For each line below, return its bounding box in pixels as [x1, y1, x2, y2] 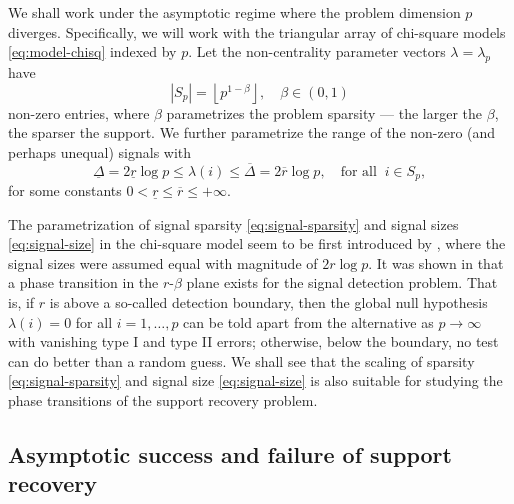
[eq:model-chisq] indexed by [8, 41, 177, 62]
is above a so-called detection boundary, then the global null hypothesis [49, 292, 488, 312]
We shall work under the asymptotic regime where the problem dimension [8, 2, 461, 22]
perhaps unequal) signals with [8, 141, 192, 162]
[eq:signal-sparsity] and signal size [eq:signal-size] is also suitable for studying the [8, 370, 503, 391]
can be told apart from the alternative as [183, 311, 434, 332]
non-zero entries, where [8, 102, 150, 123]
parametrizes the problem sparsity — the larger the [166, 102, 483, 123]
